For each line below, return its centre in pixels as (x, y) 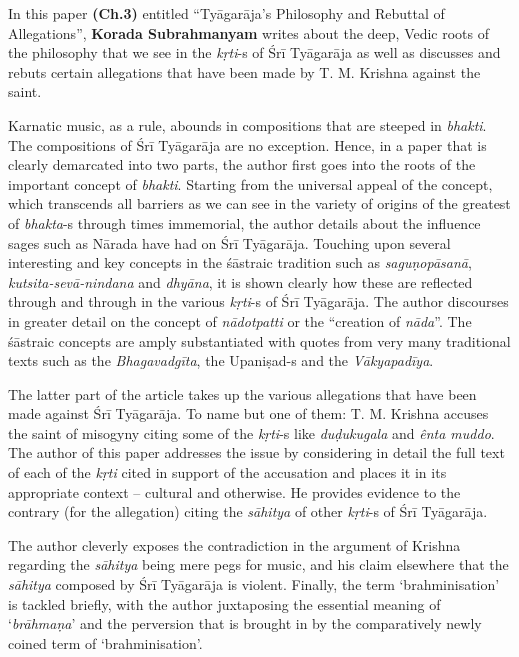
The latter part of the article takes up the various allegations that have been (242, 393)
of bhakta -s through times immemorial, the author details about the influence (244, 222)
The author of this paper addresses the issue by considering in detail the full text (256, 452)
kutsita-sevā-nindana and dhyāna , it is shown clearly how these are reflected (240, 281)
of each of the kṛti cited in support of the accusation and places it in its (227, 472)
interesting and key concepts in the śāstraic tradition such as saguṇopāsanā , (240, 262)
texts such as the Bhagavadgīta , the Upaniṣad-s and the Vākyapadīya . (221, 360)
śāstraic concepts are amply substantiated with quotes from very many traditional (259, 340)
